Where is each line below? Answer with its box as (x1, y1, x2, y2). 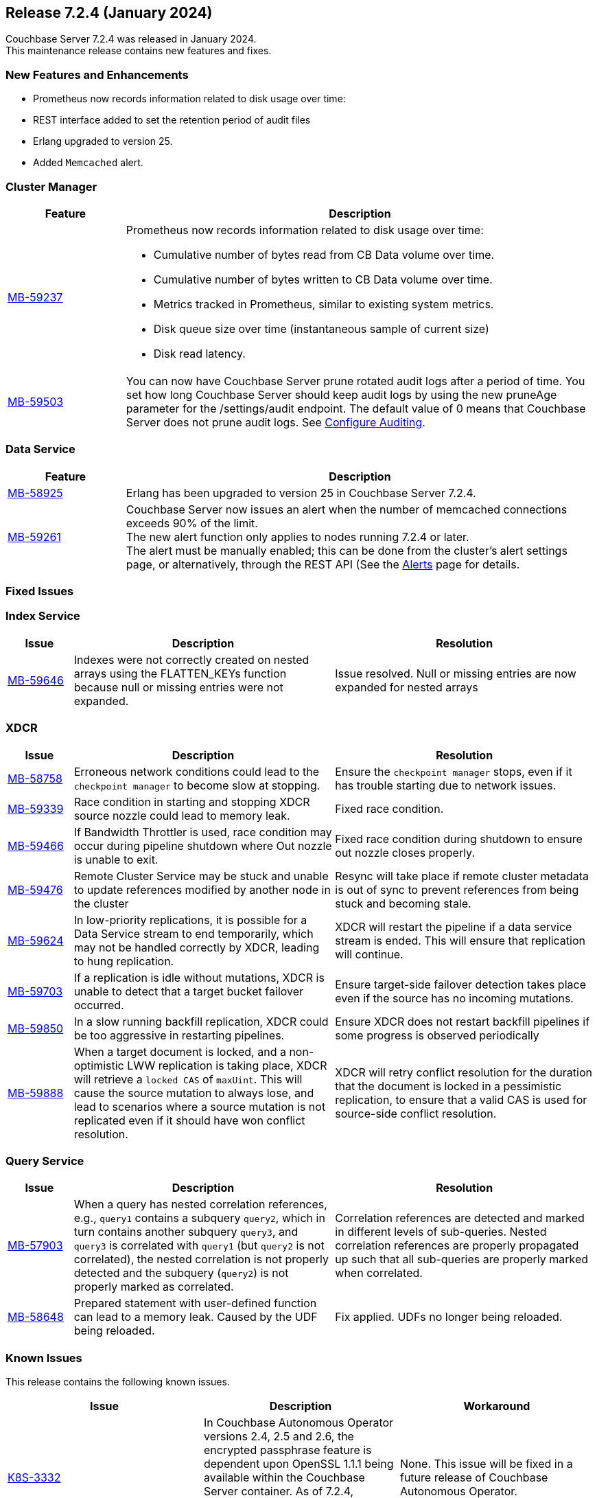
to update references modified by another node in (73, 882, 331, 897)
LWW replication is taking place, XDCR (127, 1058, 327, 1072)
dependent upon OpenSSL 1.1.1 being (203, 1457, 394, 1471)
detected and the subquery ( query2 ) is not (73, 1266, 289, 1280)
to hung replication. (73, 954, 174, 968)
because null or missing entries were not (73, 680, 283, 694)
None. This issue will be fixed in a (399, 1457, 573, 1471)
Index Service (5, 609, 80, 623)
